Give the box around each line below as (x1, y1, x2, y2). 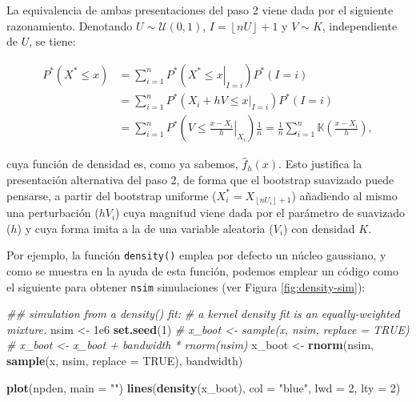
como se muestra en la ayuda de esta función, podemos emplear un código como (6, 262, 398, 279)
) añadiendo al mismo (291, 187, 398, 203)
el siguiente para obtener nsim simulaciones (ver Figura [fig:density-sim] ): (6, 278, 366, 295)
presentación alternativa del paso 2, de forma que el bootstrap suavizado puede (6, 171, 394, 187)
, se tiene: (29, 33, 76, 50)
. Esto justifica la (278, 155, 362, 172)
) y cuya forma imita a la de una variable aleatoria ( (17, 219, 274, 236)
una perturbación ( (6, 204, 99, 221)
